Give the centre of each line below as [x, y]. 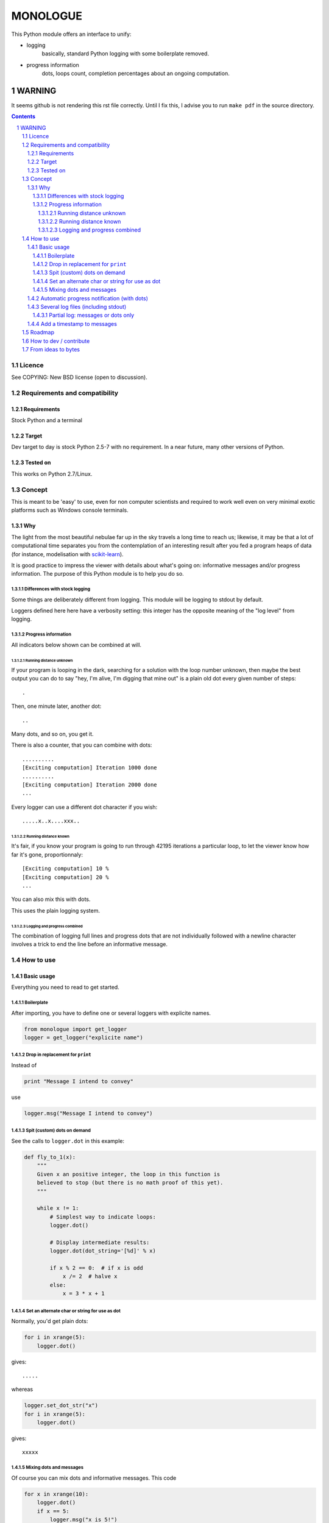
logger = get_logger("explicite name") [83, 1038]
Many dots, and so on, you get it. [52, 734]
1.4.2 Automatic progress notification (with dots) [88, 298]
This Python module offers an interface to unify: [71, 34]
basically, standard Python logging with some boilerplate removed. [126, 54]
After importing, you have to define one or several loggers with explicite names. [111, 1013]
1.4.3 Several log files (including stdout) [77, 307]
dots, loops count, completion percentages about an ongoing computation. [136, 74]
